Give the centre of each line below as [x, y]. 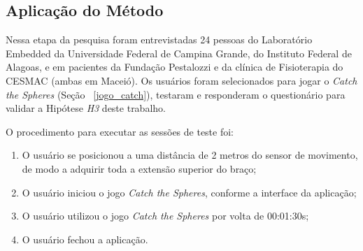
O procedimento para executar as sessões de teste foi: [120, 131]
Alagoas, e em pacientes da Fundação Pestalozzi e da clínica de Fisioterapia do [175, 67]
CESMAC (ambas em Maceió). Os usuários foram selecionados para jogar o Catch [181, 80]
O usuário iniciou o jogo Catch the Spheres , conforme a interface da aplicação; [189, 192]
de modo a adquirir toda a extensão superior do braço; [139, 168]
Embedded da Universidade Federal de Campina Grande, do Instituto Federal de [179, 53]
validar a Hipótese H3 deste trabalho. [86, 108]
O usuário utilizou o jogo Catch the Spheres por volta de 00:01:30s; [165, 216]
